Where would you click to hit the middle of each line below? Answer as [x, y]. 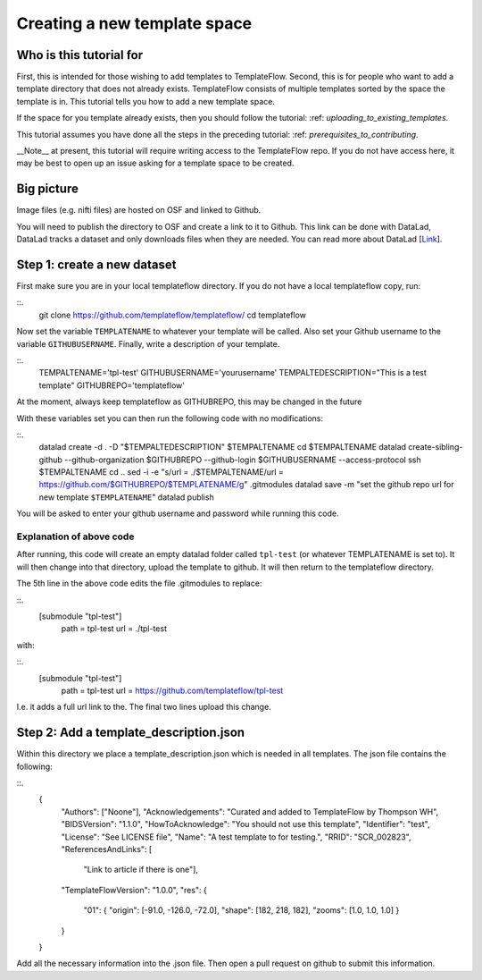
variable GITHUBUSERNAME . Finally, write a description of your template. [148, 343]
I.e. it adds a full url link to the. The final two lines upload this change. [144, 707]
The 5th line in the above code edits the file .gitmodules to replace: [139, 583]
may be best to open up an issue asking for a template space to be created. [155, 163]
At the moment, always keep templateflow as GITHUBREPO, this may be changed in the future [189, 401]
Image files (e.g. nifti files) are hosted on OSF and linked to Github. [139, 210]
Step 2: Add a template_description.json [131, 733]
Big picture [48, 189]
